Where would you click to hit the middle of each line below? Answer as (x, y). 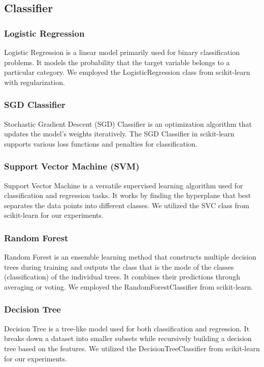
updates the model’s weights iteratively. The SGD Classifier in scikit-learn (119, 134)
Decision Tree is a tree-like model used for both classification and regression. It (127, 328)
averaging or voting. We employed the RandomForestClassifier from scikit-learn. (129, 286)
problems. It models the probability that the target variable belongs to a (117, 62)
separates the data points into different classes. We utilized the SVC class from (127, 205)
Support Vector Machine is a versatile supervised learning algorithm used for (124, 185)
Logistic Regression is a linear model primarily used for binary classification (122, 52)
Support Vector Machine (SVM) (72, 166)
